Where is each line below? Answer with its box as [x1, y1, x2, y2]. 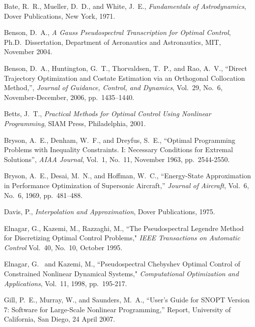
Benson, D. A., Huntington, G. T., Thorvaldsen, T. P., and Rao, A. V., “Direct [4, 63, 247, 73]
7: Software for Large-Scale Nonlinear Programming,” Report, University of [4, 304, 231, 314]
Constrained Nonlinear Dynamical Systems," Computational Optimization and [4, 268, 239, 279]
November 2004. [4, 46, 53, 57]
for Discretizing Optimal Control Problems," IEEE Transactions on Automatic [4, 232, 240, 243]
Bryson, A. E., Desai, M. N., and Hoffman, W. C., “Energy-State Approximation [4, 170, 251, 181]
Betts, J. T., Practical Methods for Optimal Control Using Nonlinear [4, 108, 211, 119]
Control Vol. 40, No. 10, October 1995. [4, 242, 122, 252]
